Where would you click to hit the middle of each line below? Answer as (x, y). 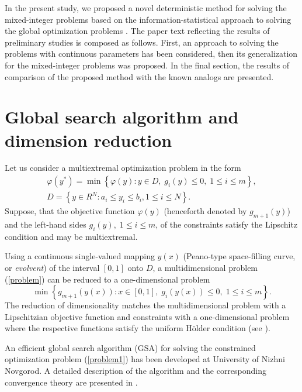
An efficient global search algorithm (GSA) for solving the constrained (130, 347)
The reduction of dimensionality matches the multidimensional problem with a (145, 305)
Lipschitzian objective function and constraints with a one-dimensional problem (147, 316)
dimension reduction (88, 140)
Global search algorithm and (122, 117)
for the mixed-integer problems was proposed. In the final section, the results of (147, 65)
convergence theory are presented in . (71, 382)
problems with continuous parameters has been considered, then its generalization (151, 54)
